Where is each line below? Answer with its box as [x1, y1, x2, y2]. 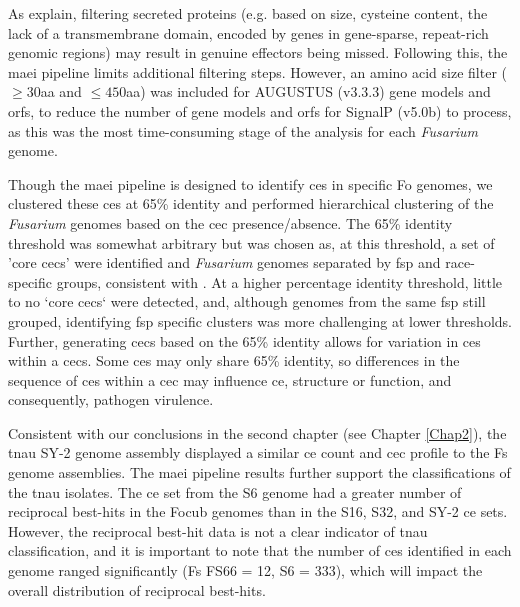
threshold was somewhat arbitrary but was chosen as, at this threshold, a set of [8, 232, 495, 253]
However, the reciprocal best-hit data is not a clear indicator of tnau [8, 520, 428, 541]
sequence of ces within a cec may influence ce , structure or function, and [8, 369, 452, 390]
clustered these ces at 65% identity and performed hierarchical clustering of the [8, 193, 494, 214]
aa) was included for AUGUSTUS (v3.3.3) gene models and [126, 81, 491, 102]
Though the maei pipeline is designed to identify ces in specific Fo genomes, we [8, 173, 493, 194]
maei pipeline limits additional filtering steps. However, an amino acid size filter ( [8, 61, 507, 82]
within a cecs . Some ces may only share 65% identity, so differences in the [8, 350, 460, 371]
